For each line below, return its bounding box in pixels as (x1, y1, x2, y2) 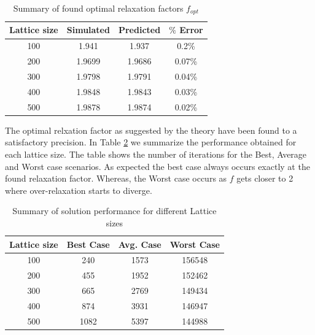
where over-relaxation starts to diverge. (5, 183, 152, 196)
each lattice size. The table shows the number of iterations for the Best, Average (5, 147, 307, 160)
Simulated (66, 23, 110, 36)
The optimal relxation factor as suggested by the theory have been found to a (5, 123, 297, 136)
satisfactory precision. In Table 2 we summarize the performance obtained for (5, 136, 297, 148)
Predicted (118, 23, 161, 36)
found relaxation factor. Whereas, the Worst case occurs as (5, 172, 227, 185)
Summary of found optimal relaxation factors (13, 2, 184, 14)
